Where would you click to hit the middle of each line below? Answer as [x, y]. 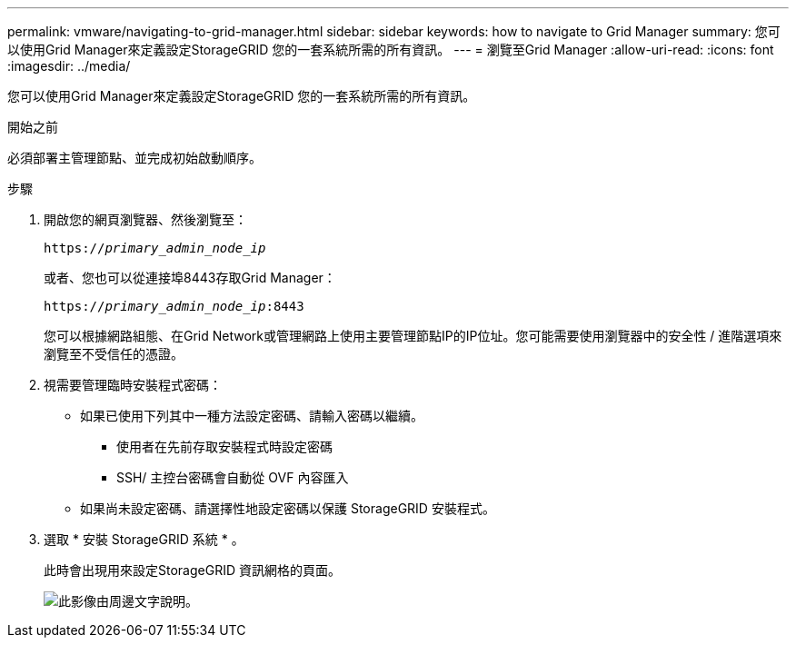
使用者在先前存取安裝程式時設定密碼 [224, 447]
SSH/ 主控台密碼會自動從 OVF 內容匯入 [233, 477]
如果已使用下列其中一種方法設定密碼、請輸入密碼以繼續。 [252, 416]
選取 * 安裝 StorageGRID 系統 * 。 [144, 539]
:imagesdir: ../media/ [69, 66]
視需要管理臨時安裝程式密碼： [133, 385]
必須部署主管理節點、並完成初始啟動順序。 [134, 158]
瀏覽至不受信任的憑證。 [114, 354]
